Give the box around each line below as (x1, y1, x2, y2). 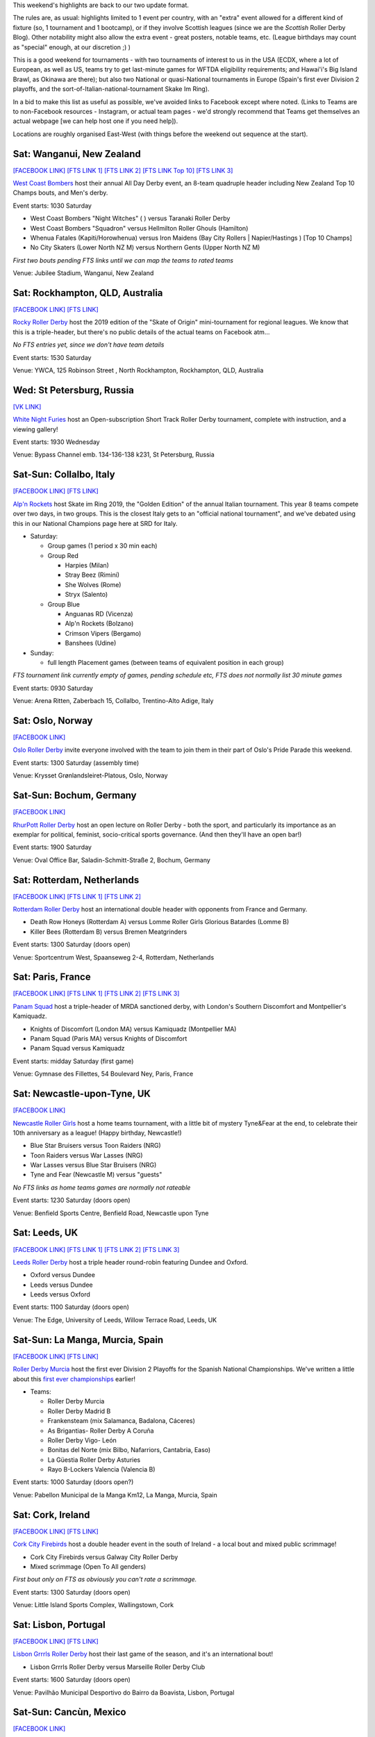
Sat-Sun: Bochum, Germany (12, 789, 137, 802)
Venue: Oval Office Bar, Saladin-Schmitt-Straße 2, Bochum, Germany (12, 855, 211, 864)
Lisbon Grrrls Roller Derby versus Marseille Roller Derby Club (30, 1663, 206, 1671)
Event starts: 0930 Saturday (12, 684, 93, 692)
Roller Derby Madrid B (47, 1407, 111, 1415)
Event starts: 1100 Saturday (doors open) (12, 1303, 130, 1311)
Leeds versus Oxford (30, 1290, 90, 1299)
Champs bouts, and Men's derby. (12, 188, 108, 197)
